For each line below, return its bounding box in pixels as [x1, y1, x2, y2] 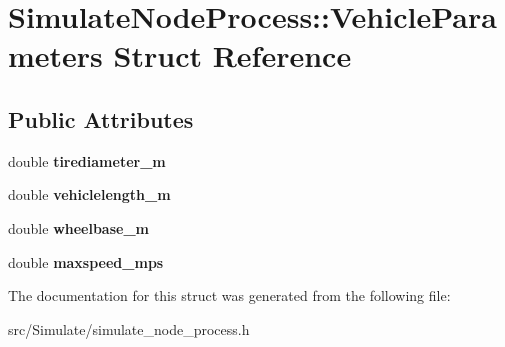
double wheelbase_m [8, 217, 150, 238]
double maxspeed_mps [8, 251, 164, 272]
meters [8, 35, 103, 76]
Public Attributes [8, 103, 194, 134]
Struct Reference [113, 35, 352, 76]
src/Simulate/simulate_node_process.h [8, 318, 250, 339]
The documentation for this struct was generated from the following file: [8, 285, 451, 306]
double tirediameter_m [8, 150, 166, 171]
